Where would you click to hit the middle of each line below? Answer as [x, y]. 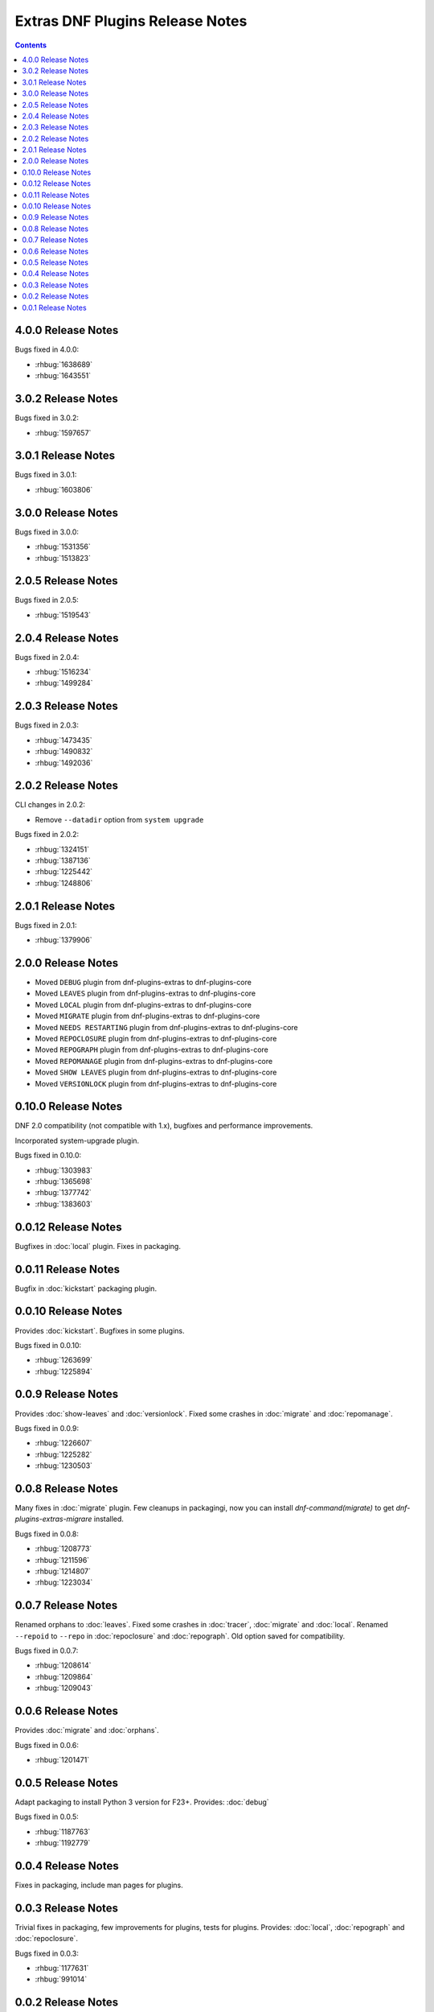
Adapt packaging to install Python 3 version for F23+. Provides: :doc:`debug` [142, 1802]
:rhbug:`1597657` [63, 433]
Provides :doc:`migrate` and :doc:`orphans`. [87, 1730]
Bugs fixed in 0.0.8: [47, 1534]
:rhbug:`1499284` [64, 683]
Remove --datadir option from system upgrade [119, 819]
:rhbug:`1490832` [64, 752]
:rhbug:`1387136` [63, 860]
